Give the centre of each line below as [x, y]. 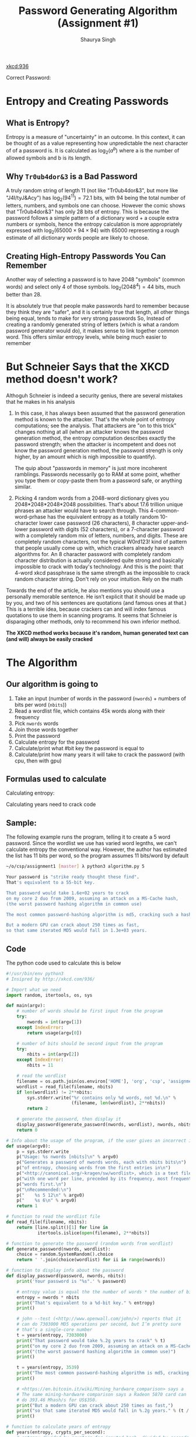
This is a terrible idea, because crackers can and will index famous [86, 609]
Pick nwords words [36, 723]
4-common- [164, 510]
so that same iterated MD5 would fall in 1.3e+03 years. [77, 931]
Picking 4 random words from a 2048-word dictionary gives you [92, 498]
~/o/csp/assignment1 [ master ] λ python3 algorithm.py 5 [75, 866]
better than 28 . [24, 294]
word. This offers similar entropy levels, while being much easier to [87, 337]
